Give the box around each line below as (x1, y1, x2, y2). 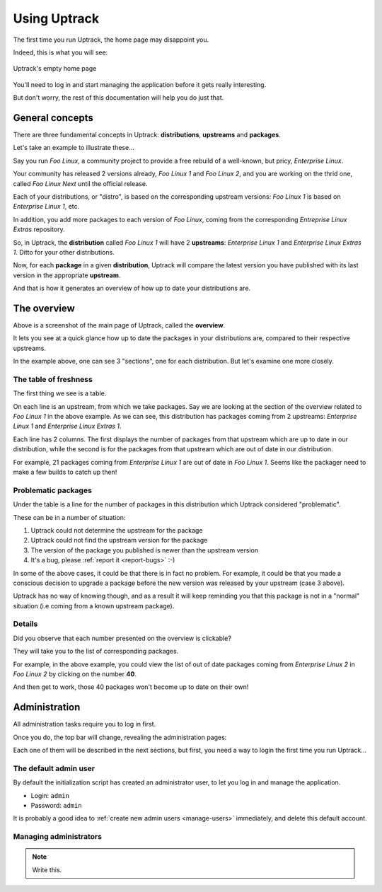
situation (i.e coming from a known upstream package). (13, 601, 175, 610)
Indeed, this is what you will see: (13, 48, 108, 57)
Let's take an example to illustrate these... (13, 144, 134, 152)
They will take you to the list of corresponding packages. (13, 647, 179, 656)
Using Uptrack (13, 11, 99, 26)
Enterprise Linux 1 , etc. (13, 202, 80, 211)
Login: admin (30, 791, 70, 799)
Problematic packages (13, 485, 92, 495)
